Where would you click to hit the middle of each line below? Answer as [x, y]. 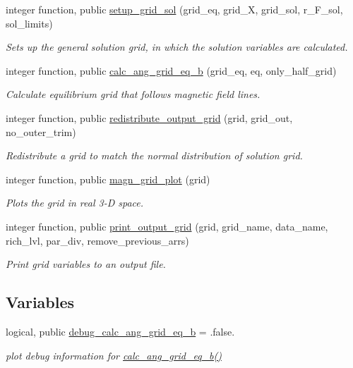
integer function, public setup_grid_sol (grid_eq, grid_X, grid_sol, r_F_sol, [174, 9]
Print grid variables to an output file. [86, 264]
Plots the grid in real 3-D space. [75, 203]
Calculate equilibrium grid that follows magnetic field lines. [133, 94]
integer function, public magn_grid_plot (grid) [108, 179]
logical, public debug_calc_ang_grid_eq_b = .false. [120, 331]
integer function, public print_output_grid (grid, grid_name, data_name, [167, 226]
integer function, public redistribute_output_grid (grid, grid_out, [149, 117]
